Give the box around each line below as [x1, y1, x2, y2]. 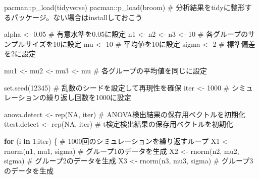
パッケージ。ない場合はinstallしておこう [11, 12, 142, 22]
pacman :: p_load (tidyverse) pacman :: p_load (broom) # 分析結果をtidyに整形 [4, 2, 245, 12]
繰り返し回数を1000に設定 [46, 92, 131, 103]
